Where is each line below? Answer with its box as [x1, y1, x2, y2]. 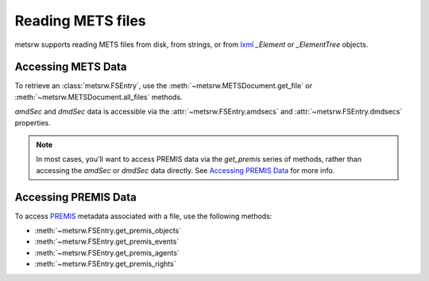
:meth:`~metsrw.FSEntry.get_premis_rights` [34, 259, 176, 269]
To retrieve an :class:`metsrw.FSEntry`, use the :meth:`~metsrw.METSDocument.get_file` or [14, 81, 313, 90]
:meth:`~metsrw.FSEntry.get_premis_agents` [34, 248, 180, 257]
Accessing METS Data [14, 60, 127, 74]
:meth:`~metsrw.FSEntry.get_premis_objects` [34, 226, 182, 236]
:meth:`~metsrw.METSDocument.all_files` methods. [14, 92, 183, 102]
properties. [14, 117, 51, 127]
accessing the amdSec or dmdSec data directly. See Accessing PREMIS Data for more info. [36, 165, 335, 175]
